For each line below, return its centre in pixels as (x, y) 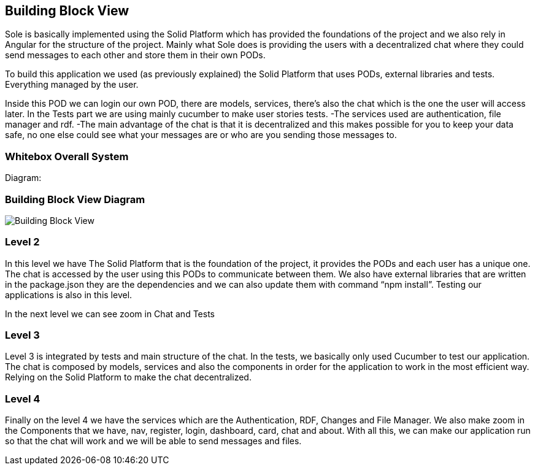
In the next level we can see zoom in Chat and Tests (110, 314)
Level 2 (22, 242)
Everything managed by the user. (72, 85)
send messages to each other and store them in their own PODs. (135, 55)
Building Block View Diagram (75, 199)
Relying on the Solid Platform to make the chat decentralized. (128, 377)
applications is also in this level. (69, 295)
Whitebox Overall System (67, 156)
